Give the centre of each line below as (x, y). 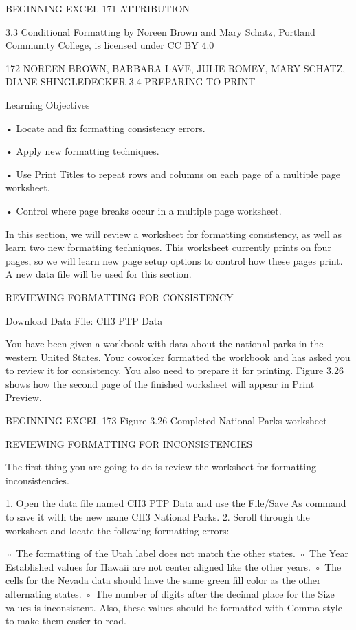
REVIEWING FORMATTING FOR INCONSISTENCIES (129, 443)
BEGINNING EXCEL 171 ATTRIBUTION (98, 8)
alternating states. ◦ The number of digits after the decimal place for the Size (170, 594)
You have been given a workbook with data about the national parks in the (165, 344)
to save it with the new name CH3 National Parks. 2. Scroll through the (158, 517)
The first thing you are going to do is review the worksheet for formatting (161, 467)
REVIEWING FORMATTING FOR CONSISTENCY (120, 297)
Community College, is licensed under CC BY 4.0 (110, 45)
